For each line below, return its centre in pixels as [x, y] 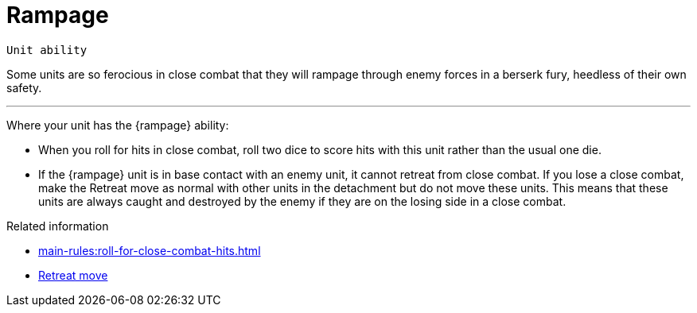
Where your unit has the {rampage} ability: [118, 125]
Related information [58, 226]
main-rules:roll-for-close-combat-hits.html [150, 250]
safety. [24, 87]
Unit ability [47, 50]
